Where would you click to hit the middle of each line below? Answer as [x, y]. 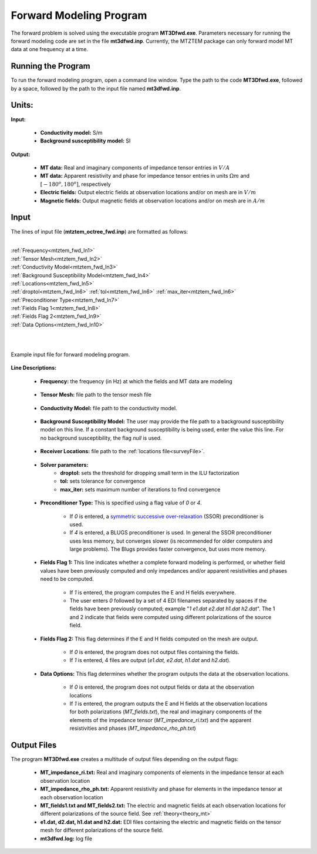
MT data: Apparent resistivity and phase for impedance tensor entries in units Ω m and [145, 176]
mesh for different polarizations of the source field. [102, 830]
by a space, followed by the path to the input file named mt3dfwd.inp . [96, 88]
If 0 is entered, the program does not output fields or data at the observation [162, 687]
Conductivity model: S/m [71, 132]
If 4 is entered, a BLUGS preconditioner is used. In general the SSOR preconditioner [171, 533]
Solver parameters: [64, 464]
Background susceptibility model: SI [85, 141]
